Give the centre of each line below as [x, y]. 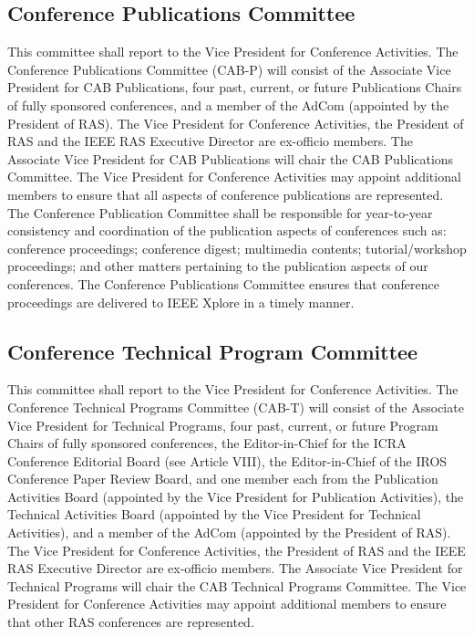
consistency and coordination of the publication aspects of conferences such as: [227, 230]
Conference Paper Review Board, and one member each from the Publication [223, 479]
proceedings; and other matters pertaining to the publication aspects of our [218, 266]
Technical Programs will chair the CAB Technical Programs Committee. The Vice [237, 585]
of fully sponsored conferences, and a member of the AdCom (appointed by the [228, 104]
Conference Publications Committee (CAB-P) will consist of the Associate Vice [229, 69]
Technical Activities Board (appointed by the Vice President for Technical [214, 514]
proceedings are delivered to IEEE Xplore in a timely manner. [181, 302]
